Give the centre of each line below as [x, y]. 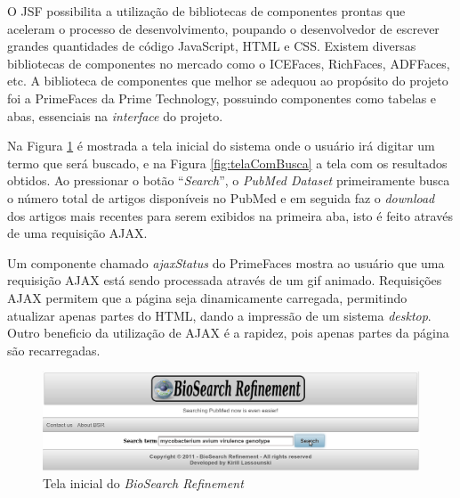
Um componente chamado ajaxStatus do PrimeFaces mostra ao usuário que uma [226, 262]
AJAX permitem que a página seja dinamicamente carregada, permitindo [207, 297]
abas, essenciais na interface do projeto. [115, 115]
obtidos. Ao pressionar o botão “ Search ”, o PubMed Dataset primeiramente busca [229, 180]
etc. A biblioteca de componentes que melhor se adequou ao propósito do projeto [228, 81]
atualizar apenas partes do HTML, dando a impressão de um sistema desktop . [219, 315]
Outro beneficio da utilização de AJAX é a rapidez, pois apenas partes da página [228, 333]
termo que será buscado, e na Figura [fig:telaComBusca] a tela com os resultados [227, 163]
